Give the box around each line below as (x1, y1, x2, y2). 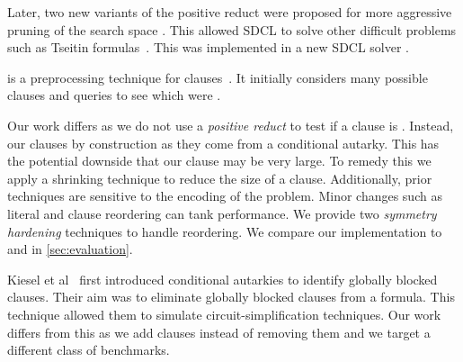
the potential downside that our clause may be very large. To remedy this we (7, 151, 432, 170)
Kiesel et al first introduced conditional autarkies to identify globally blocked (7, 269, 438, 288)
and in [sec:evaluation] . (7, 240, 133, 258)
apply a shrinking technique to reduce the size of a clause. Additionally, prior (7, 168, 432, 187)
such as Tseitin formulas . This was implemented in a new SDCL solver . (7, 38, 410, 57)
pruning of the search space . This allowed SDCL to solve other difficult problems (7, 20, 457, 39)
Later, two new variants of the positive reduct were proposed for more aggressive (7, 3, 452, 21)
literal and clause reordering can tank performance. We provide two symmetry (7, 204, 437, 222)
